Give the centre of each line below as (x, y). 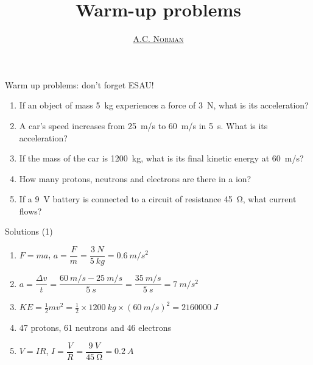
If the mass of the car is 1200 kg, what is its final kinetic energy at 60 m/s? (161, 158)
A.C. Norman (158, 39)
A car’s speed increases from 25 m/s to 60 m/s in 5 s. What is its (143, 125)
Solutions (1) (29, 231)
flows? (30, 211)
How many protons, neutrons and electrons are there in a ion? (135, 178)
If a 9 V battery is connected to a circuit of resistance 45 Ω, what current (158, 199)
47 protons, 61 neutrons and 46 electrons (95, 328)
